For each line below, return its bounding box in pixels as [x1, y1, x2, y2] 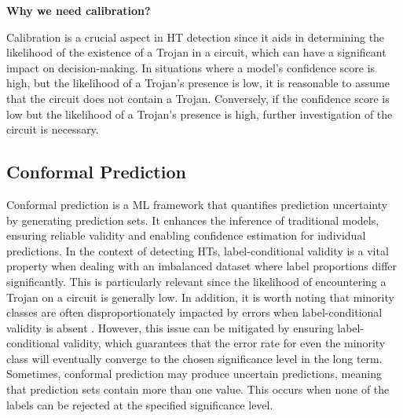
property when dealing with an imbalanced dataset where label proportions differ [6, 258, 398, 274]
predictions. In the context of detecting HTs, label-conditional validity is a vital [6, 242, 389, 258]
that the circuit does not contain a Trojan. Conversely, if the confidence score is [6, 90, 390, 106]
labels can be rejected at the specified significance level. [6, 396, 273, 412]
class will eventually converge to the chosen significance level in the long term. [6, 350, 383, 366]
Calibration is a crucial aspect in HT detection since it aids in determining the [6, 28, 385, 45]
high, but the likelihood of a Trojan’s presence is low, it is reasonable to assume [6, 75, 390, 91]
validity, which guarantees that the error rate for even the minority [63, 335, 386, 351]
